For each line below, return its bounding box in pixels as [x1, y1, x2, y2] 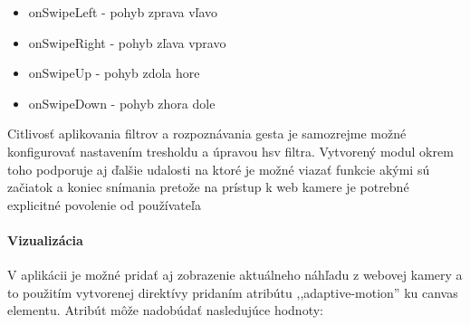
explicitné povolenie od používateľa [7, 195, 201, 214]
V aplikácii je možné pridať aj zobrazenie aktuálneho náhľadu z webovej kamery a [7, 265, 463, 284]
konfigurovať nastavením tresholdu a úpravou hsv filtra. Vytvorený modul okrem [7, 141, 454, 160]
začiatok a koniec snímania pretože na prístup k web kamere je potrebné [7, 177, 409, 196]
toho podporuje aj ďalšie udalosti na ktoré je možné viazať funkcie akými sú [7, 159, 430, 178]
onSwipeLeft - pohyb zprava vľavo [28, 3, 218, 21]
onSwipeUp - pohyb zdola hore [28, 63, 200, 82]
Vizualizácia [7, 230, 83, 249]
